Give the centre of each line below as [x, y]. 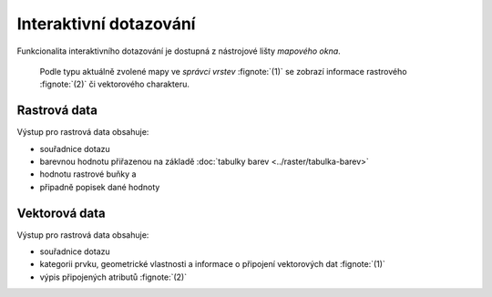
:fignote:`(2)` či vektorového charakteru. [115, 84]
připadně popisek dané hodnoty [100, 187]
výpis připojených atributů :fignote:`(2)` [113, 277]
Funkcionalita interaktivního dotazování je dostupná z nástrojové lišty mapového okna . [179, 51]
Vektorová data [61, 213]
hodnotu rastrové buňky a [88, 174]
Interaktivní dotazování [106, 24]
